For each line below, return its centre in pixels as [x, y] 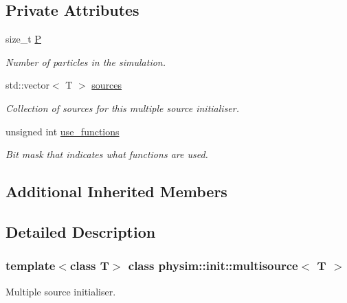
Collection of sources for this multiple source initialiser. [123, 108]
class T [89, 266]
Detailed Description [81, 231]
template [31, 266]
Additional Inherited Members [116, 191]
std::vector [27, 85]
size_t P [23, 39]
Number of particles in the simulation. [86, 61]
